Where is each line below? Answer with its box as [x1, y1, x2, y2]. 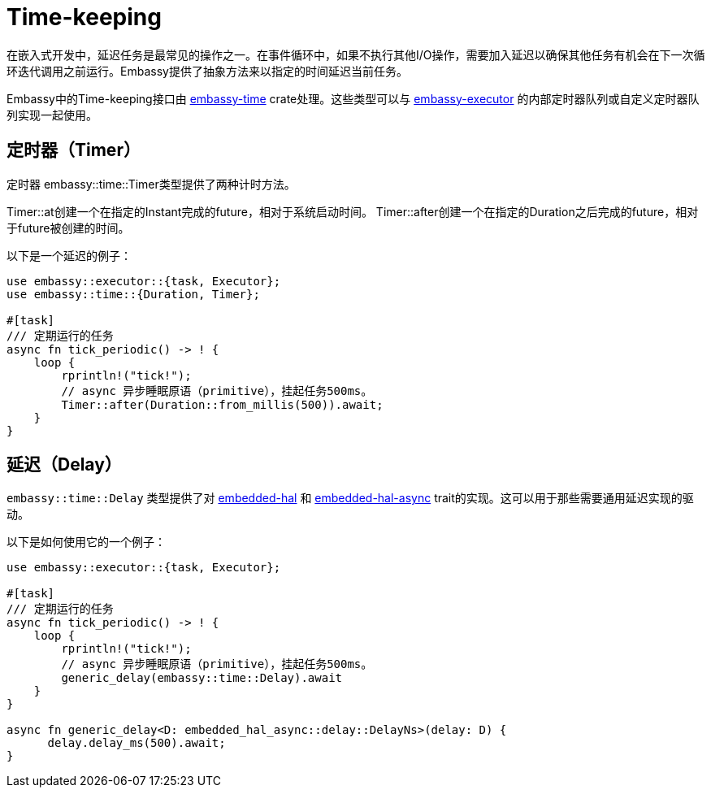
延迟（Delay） [7, 454, 122, 475]
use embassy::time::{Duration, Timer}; [7, 287, 260, 301]
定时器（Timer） [7, 140, 141, 161]
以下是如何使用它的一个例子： [7, 535, 166, 549]
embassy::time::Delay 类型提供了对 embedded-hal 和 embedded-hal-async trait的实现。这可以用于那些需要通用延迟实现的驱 [7, 491, 694, 505]
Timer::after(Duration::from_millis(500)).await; [61, 397, 384, 411]
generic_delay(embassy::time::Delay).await [61, 671, 343, 685]
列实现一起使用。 [7, 107, 98, 122]
